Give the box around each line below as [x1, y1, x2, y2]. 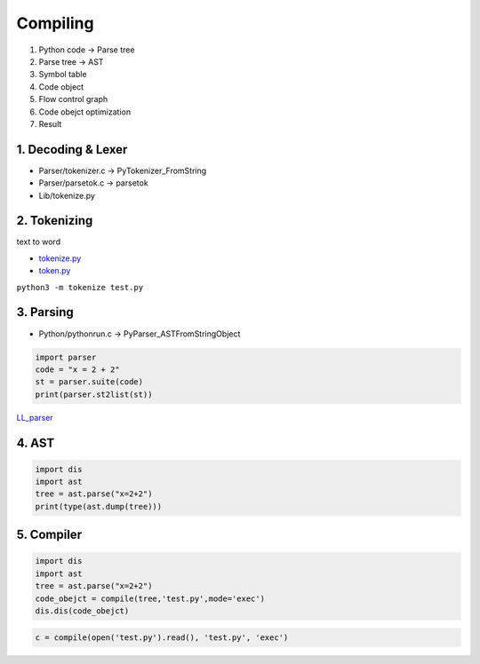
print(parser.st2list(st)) [35, 389, 153, 399]
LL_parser [16, 412, 53, 423]
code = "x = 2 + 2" [35, 364, 120, 375]
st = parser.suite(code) [35, 377, 144, 387]
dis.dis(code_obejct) [35, 606, 130, 616]
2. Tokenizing [16, 213, 93, 228]
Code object [38, 81, 84, 92]
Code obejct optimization [38, 107, 132, 117]
